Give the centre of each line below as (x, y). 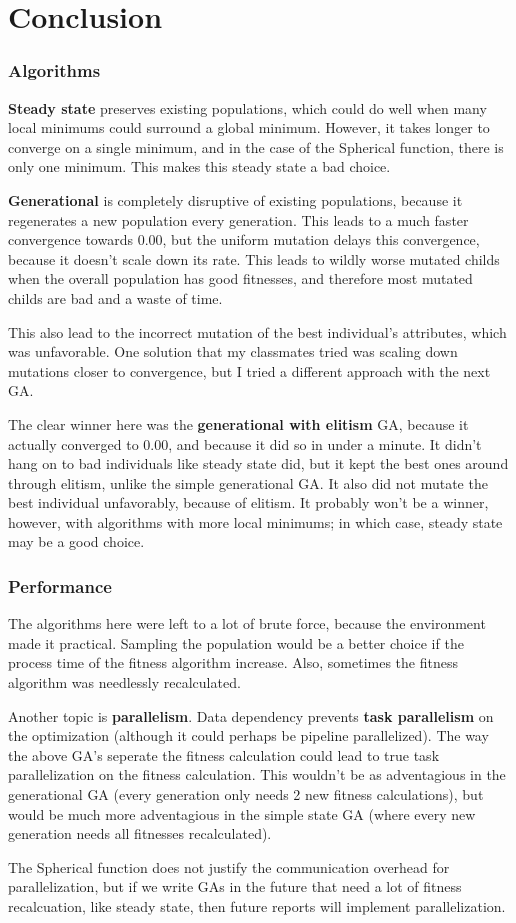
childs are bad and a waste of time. (115, 297)
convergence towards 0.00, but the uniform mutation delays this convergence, (244, 239)
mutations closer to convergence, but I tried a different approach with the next (249, 370)
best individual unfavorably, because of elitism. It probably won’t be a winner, (248, 502)
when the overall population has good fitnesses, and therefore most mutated (240, 278)
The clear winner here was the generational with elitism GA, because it (238, 423)
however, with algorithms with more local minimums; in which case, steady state (255, 521)
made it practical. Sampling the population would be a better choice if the (236, 642)
